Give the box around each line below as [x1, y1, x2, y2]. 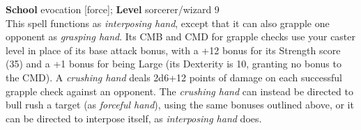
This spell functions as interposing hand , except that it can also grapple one [6, 15, 330, 30]
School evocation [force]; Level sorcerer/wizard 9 [6, 2, 220, 16]
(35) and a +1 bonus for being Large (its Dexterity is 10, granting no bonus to [6, 56, 341, 71]
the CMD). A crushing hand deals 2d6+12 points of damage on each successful [6, 70, 342, 84]
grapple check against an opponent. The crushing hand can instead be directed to [6, 83, 353, 98]
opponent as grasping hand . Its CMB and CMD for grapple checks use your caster [6, 29, 356, 44]
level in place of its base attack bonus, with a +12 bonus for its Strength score [6, 42, 341, 57]
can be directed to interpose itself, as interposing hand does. [6, 111, 262, 125]
